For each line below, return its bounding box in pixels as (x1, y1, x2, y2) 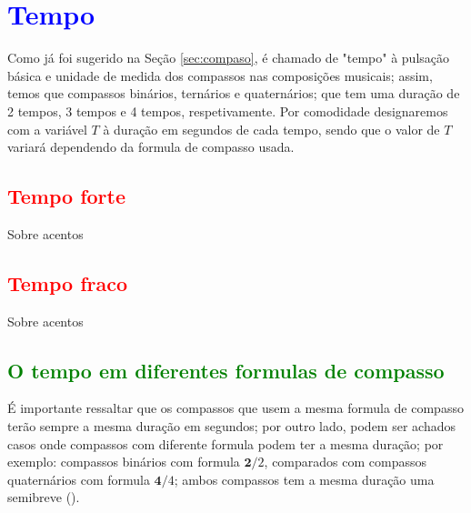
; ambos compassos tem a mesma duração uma (174, 469, 435, 488)
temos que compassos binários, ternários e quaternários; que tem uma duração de (7, 84, 460, 103)
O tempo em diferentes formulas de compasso (7, 356, 445, 384)
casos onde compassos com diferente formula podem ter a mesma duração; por (7, 434, 444, 453)
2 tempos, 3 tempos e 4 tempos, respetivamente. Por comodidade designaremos (7, 101, 448, 120)
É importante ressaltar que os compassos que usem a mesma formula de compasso (7, 398, 464, 417)
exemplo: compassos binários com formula (7, 452, 240, 471)
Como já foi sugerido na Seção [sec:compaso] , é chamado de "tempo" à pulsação (7, 48, 450, 67)
